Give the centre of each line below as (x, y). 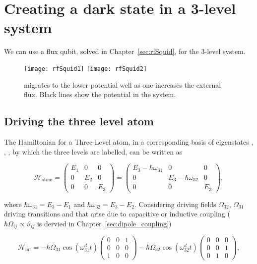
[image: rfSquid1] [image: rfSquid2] (86, 69)
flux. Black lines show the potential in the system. (100, 94)
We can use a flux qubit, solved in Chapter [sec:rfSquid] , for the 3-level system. (125, 51)
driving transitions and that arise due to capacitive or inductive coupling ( (117, 214)
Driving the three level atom (79, 121)
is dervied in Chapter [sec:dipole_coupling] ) (104, 223)
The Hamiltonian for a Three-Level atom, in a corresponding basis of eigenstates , (129, 141)
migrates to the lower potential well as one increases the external (123, 84)
